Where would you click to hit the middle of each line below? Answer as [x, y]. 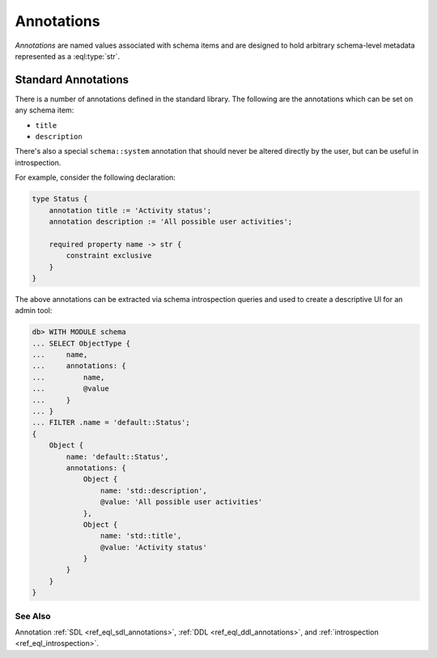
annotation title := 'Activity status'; [130, 210]
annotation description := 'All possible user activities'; [171, 221]
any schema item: [45, 110]
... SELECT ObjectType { [81, 343]
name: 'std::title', [141, 536]
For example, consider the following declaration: [95, 177]
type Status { [60, 199]
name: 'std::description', [154, 490]
